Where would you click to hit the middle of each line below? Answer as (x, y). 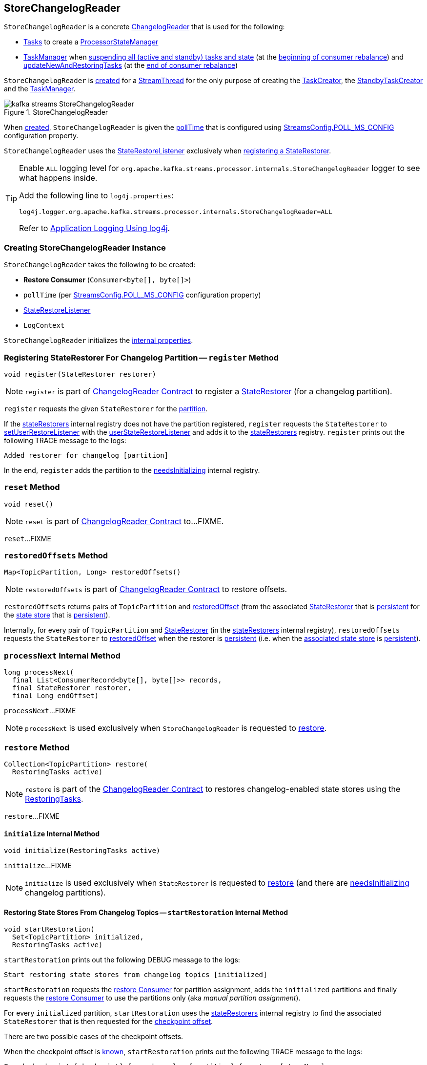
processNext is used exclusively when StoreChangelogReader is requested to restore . (176, 728)
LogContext (44, 326)
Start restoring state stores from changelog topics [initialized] (136, 975)
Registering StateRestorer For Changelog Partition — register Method (142, 357)
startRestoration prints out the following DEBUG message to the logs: (122, 960)
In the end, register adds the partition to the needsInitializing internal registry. (132, 470)
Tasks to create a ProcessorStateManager (91, 42)
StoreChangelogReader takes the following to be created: (100, 265)
